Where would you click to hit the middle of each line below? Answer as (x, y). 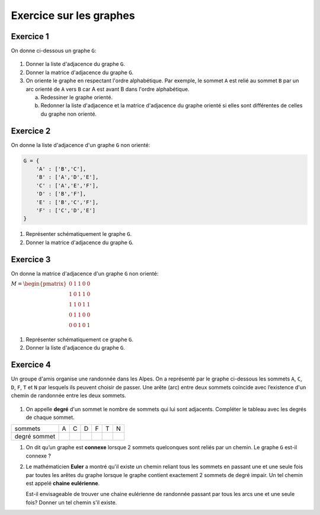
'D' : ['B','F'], (61, 194)
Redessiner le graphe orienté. (76, 97)
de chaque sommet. (50, 417)
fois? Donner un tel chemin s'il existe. (71, 502)
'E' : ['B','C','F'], (67, 202)
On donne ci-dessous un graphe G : (54, 51)
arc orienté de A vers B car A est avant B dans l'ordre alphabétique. (108, 89)
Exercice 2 (31, 131)
